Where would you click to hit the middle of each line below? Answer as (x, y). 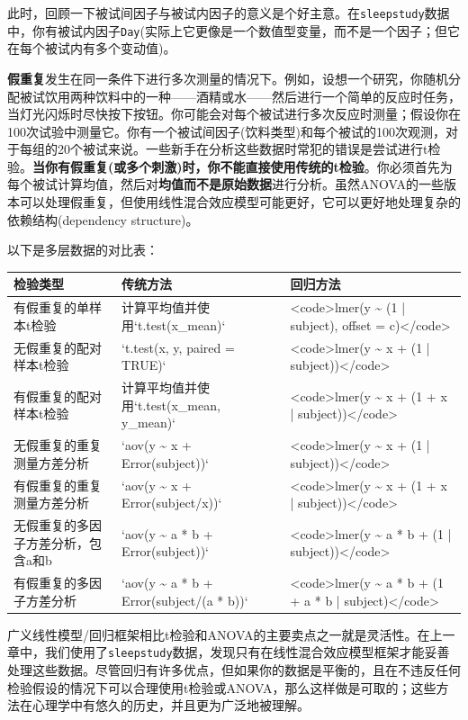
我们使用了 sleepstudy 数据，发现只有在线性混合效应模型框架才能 (234, 652)
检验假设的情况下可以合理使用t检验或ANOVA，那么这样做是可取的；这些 (222, 687)
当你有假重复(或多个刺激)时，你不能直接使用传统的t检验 (198, 166)
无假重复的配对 (58, 347)
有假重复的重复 (58, 485)
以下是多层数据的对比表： (83, 250)
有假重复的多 (51, 582)
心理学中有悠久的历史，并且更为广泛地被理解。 (171, 705)
